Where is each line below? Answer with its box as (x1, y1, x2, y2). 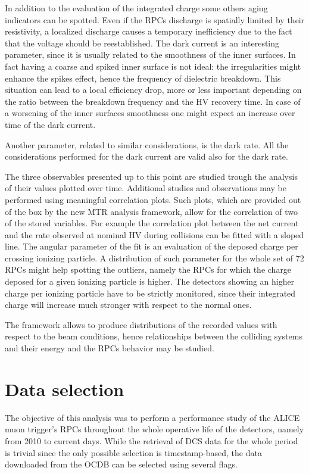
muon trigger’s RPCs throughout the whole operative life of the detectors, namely (5, 423, 304, 435)
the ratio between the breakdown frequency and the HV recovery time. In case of (5, 95, 301, 107)
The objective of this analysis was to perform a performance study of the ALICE (5, 411, 300, 423)
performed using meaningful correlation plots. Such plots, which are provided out (5, 193, 301, 205)
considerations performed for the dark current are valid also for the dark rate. (5, 150, 288, 163)
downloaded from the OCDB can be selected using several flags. (5, 458, 238, 470)
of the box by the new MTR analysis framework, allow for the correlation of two (5, 205, 298, 217)
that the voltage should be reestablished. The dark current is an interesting (5, 36, 280, 49)
